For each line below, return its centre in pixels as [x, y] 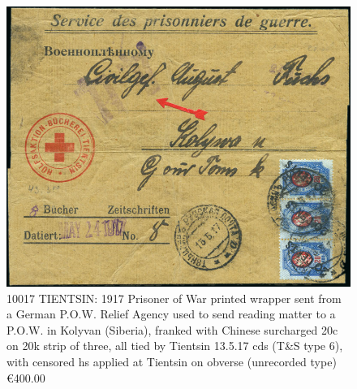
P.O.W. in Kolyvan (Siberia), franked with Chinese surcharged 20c [172, 329]
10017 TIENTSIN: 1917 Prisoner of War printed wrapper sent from [174, 298]
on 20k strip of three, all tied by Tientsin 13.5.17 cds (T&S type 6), [175, 346]
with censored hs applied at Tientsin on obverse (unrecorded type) [172, 361]
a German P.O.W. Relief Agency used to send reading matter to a [171, 314]
